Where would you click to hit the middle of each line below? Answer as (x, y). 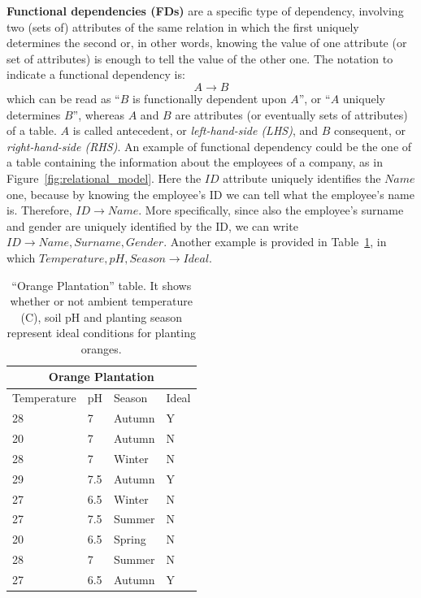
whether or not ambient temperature (102, 301)
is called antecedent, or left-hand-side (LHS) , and (195, 130)
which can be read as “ (63, 98)
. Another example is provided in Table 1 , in (275, 242)
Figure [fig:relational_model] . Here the (104, 178)
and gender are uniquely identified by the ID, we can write (152, 225)
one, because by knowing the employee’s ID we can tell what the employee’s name (210, 194)
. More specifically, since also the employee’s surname (271, 210)
